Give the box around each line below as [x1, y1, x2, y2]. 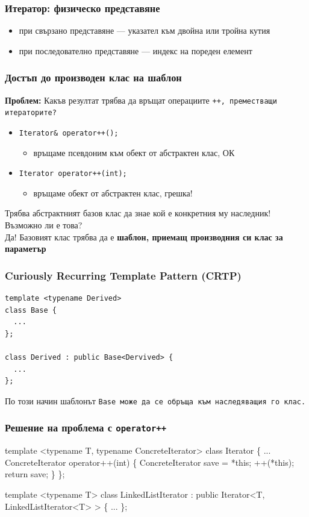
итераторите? [5, 108, 57, 117]
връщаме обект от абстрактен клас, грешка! [33, 186, 193, 199]
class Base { [5, 305, 57, 315]
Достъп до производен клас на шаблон [5, 70, 182, 85]
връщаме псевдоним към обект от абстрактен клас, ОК [33, 146, 235, 158]
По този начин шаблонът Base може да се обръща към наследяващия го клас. [5, 394, 306, 407]
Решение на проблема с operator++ [5, 420, 167, 435]
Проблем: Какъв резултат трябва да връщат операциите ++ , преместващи [5, 93, 277, 106]
